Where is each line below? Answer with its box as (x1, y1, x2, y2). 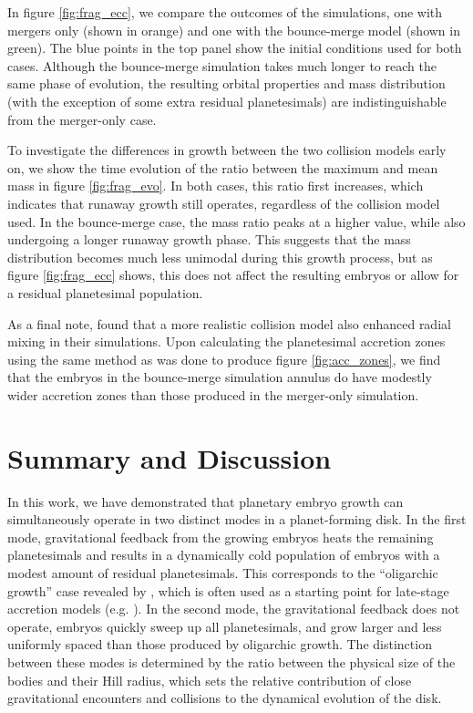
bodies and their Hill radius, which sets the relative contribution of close (7, 670, 412, 689)
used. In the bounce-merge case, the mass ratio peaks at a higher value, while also (7, 212, 466, 231)
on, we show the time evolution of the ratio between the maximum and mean (7, 158, 438, 177)
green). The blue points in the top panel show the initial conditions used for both (7, 38, 462, 57)
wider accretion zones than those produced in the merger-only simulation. (7, 385, 419, 404)
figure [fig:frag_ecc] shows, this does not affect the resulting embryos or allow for (7, 265, 459, 284)
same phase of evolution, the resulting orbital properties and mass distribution (7, 74, 446, 93)
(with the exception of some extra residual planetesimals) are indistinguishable (7, 91, 447, 110)
